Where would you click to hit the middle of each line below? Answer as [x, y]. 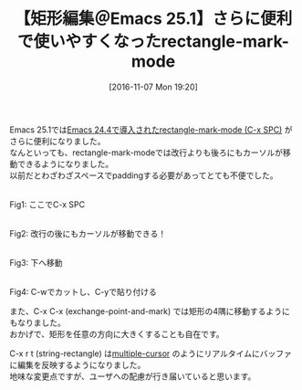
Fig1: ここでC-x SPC [47, 204]
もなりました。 [37, 322]
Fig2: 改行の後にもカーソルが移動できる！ [88, 233]
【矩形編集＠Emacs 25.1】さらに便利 [153, 19]
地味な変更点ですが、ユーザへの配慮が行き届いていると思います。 [133, 376]
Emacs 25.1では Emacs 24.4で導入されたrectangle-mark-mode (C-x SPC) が [151, 130]
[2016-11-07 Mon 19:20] [153, 87]
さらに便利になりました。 [57, 141]
